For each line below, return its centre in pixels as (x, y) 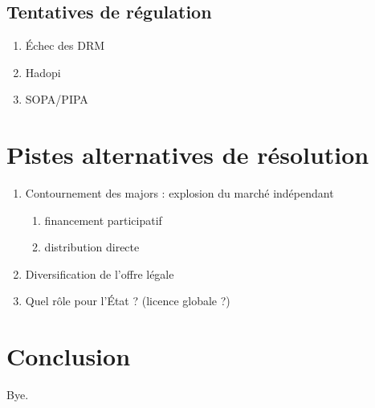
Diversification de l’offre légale (100, 273)
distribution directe (92, 247)
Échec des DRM (65, 45)
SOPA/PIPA (57, 99)
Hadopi (43, 72)
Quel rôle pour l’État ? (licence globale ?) (128, 301)
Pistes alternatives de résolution (188, 155)
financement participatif (103, 220)
